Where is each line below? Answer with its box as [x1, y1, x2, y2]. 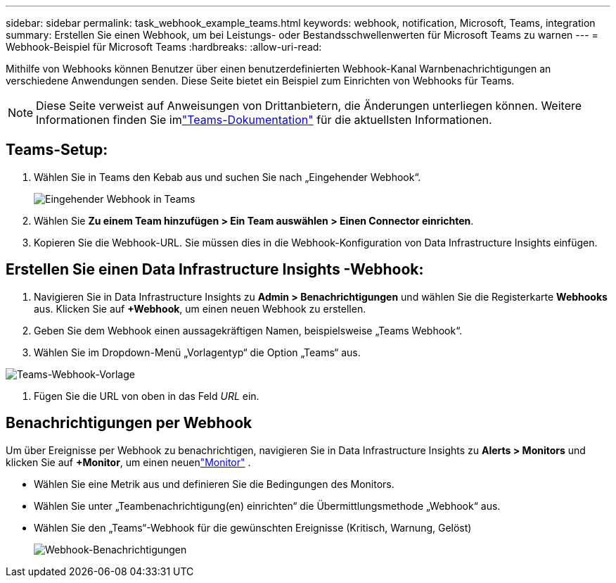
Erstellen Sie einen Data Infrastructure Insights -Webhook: [6, 261, 424, 279]
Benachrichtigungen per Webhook [6, 414, 252, 432]
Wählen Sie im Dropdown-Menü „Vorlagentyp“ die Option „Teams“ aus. [34, 346, 361, 358]
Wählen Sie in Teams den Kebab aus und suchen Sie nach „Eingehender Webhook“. [34, 170, 421, 183]
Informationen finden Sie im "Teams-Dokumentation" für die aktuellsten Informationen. [36, 113, 492, 127]
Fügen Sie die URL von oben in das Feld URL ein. [34, 389, 259, 402]
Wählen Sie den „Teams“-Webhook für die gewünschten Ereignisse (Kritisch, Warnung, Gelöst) [34, 521, 472, 534]
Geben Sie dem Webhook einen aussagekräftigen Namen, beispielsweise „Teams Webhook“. [34, 324, 463, 337]
